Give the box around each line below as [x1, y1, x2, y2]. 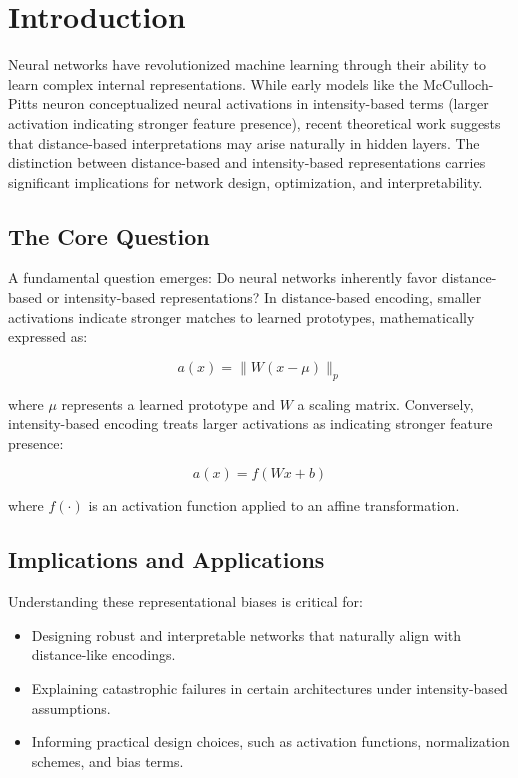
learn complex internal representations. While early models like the [8, 73, 419, 94]
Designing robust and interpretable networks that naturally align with [31, 624, 462, 645]
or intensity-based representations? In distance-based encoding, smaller [46, 287, 482, 308]
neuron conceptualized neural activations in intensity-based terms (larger [42, 93, 489, 114]
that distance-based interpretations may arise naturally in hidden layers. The [8, 132, 480, 153]
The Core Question [8, 220, 210, 251]
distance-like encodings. [31, 644, 176, 665]
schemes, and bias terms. [31, 750, 184, 771]
